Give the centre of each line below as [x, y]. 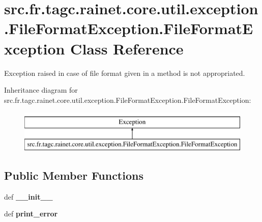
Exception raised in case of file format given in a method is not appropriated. [125, 73]
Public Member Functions [74, 175]
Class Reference [127, 48]
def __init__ [28, 196]
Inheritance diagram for [41, 90]
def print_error [31, 214]
